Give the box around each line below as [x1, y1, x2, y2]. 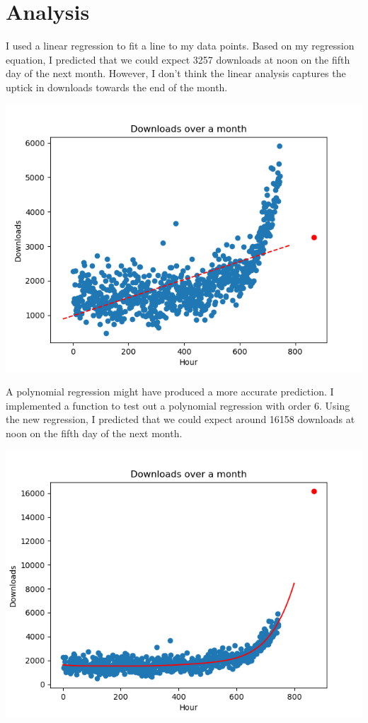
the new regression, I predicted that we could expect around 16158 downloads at [6, 412, 355, 427]
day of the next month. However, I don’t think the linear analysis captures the [6, 66, 346, 81]
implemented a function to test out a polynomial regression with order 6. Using [6, 398, 350, 412]
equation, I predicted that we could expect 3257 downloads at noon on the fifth [6, 52, 350, 66]
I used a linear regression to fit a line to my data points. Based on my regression [6, 38, 355, 53]
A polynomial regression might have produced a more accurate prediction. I [6, 384, 334, 399]
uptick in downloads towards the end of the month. [6, 79, 228, 94]
